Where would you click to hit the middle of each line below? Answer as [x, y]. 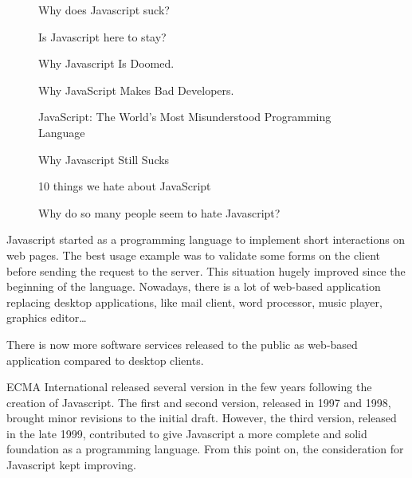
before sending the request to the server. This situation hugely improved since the [206, 270]
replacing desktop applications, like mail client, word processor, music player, [194, 302]
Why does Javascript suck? [104, 10]
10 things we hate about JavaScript [125, 186]
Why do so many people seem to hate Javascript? [159, 212]
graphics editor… [47, 317]
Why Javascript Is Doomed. [106, 63]
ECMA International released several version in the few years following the [189, 387]
